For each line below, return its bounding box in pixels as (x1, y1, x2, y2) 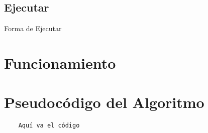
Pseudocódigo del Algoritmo (4, 92, 204, 112)
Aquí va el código (18, 122, 80, 129)
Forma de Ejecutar (4, 23, 62, 34)
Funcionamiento (4, 52, 116, 73)
